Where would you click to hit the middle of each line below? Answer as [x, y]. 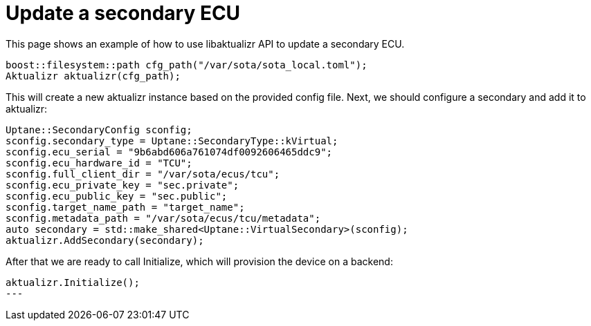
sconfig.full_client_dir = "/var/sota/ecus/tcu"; [143, 174]
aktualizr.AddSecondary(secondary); [105, 240]
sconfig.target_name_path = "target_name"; [125, 207]
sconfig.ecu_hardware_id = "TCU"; [99, 163]
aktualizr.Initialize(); [73, 282]
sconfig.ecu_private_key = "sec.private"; [122, 185]
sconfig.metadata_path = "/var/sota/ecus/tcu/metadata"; [163, 218]
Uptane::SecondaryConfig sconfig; [99, 130]
